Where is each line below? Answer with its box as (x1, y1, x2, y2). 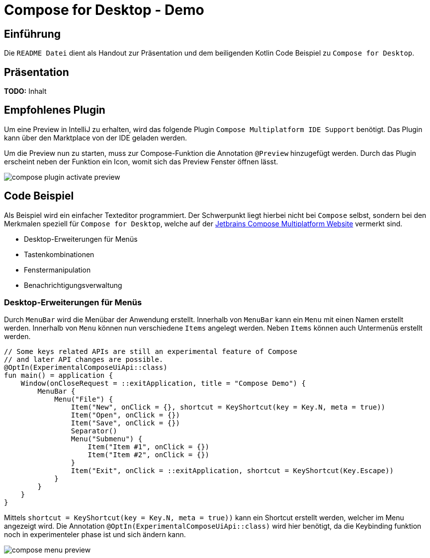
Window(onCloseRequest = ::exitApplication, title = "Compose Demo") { (20, 379, 306, 388)
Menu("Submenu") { (71, 435, 143, 443)
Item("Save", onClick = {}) (71, 419, 180, 427)
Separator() (71, 427, 117, 435)
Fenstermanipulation (24, 265, 91, 274)
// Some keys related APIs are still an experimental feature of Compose (4, 348, 298, 356)
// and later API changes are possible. (4, 355, 164, 364)
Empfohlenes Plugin (4, 104, 105, 117)
